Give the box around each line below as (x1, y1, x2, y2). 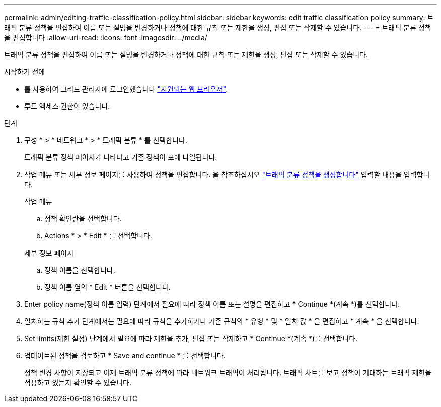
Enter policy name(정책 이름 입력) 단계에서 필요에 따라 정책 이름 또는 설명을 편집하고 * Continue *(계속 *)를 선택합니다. (24, 300, 400, 308)
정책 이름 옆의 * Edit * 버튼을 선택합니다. (44, 283, 171, 291)
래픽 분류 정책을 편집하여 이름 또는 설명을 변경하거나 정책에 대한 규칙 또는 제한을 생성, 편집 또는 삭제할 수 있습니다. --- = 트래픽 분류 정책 (4, 23, 431, 32)
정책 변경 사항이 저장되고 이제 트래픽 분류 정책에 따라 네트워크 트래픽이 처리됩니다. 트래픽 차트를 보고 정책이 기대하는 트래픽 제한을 (24, 368, 432, 377)
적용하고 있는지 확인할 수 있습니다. (24, 378, 131, 387)
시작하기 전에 (4, 67, 45, 76)
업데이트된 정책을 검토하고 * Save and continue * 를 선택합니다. (24, 351, 226, 360)
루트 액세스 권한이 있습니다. (24, 102, 110, 110)
